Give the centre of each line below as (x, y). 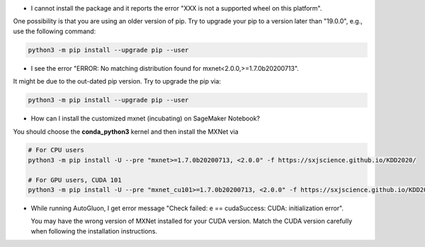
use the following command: (55, 31)
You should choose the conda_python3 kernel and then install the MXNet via (126, 132)
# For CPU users (56, 150)
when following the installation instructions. (94, 231)
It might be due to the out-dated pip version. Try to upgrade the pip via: (117, 81)
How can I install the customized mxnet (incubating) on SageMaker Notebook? (145, 119)
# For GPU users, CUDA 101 (75, 180)
